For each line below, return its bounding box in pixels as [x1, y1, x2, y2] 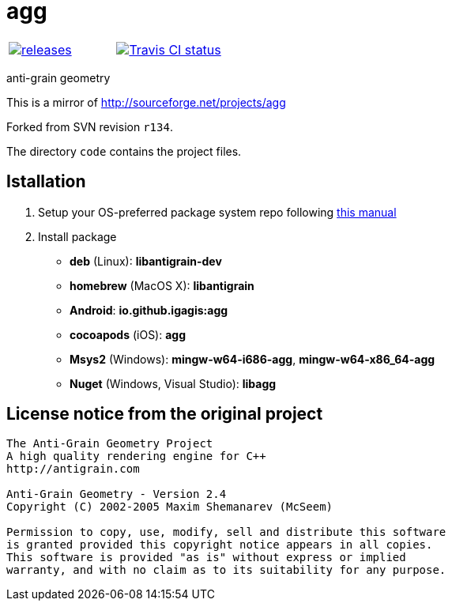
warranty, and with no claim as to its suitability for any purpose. [6, 564, 446, 577]
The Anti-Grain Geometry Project [6, 437, 213, 451]
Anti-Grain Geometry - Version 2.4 [6, 488, 227, 501]
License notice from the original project [6, 404, 323, 424]
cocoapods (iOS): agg [70, 327, 186, 341]
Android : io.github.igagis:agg [70, 303, 228, 317]
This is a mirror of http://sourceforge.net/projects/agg [6, 95, 286, 109]
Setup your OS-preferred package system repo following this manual [38, 205, 397, 219]
